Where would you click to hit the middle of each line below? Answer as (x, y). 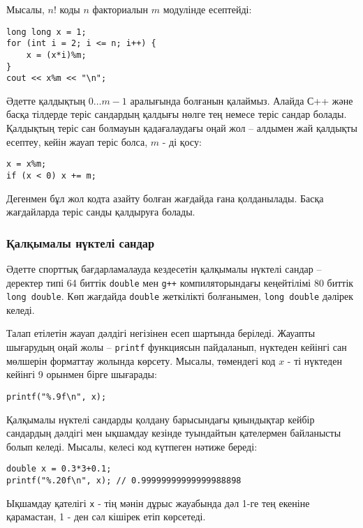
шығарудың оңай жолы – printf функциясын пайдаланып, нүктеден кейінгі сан (177, 347)
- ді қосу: (182, 141)
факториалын (120, 9)
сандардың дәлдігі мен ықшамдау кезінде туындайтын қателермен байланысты (174, 433)
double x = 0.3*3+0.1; (59, 469)
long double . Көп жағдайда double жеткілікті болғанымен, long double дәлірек (180, 296)
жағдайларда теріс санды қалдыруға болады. (101, 212)
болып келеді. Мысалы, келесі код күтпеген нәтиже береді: (132, 446)
